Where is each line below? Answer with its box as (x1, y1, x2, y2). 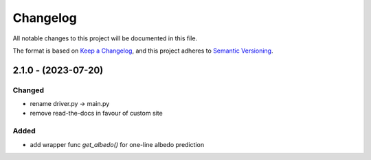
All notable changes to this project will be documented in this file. (12, 34, 198, 42)
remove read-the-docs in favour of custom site (30, 109, 163, 118)
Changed (12, 85, 45, 95)
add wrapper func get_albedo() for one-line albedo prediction (30, 140, 205, 148)
